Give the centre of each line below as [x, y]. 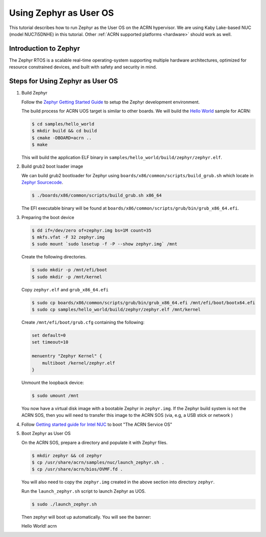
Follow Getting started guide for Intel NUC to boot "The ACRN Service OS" [97, 424]
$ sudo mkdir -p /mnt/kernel [67, 277]
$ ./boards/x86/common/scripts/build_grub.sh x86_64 [97, 195]
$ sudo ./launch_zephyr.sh [64, 504]
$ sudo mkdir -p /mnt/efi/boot [70, 270]
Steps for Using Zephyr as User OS [64, 81]
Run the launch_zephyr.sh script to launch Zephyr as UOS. [84, 491]
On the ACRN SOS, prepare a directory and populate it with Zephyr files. [95, 442]
